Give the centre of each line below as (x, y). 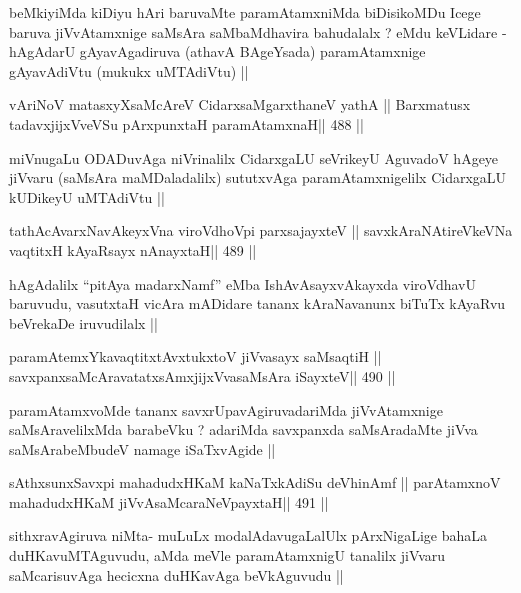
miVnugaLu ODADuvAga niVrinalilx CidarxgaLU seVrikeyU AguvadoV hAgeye (254, 157)
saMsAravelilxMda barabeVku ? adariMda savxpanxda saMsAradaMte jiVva (243, 429)
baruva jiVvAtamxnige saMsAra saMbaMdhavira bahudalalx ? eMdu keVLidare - (258, 31)
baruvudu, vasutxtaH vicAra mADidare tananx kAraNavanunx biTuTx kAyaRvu (257, 303)
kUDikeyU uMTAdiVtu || (87, 196)
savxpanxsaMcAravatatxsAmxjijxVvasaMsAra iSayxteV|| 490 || (202, 375)
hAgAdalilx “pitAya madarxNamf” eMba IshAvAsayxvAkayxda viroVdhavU (242, 283)
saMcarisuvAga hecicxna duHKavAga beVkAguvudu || (176, 574)
